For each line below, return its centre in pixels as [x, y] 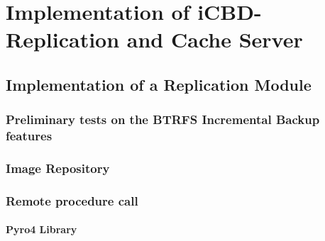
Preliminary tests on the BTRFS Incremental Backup [163, 119]
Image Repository [58, 168]
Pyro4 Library [42, 229]
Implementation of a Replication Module [159, 84]
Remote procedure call [72, 200]
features [29, 136]
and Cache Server [215, 39]
